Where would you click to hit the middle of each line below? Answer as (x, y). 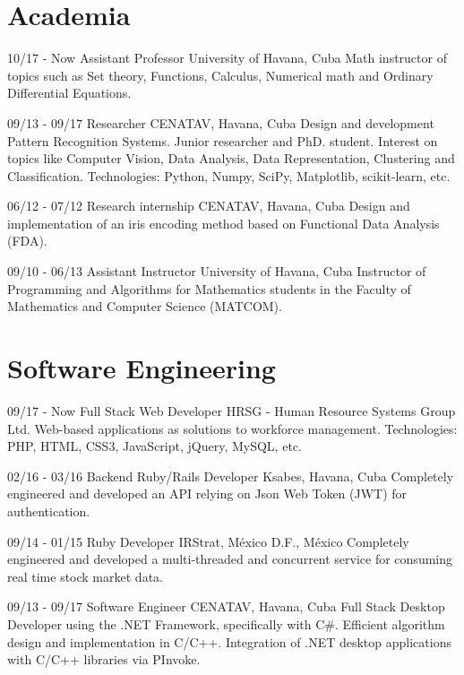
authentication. (49, 511)
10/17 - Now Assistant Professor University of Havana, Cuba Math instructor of (227, 58)
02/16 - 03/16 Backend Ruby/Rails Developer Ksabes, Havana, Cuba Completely (231, 476)
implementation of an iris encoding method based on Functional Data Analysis (223, 223)
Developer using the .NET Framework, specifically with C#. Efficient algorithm (226, 623)
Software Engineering (142, 368)
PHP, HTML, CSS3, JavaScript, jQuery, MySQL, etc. (155, 446)
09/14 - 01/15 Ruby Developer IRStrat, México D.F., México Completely (208, 541)
